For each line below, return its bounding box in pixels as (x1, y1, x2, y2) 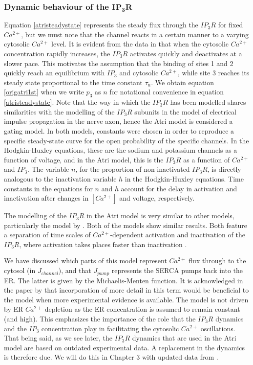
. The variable (27, 164, 69, 174)
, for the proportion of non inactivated (75, 164, 190, 174)
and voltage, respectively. (119, 193, 195, 203)
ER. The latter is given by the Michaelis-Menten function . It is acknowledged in (4, 275, 243, 285)
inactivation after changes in (4, 193, 89, 203)
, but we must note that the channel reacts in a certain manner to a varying (21, 29, 249, 39)
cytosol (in (4, 265, 36, 275)
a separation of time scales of (4, 229, 91, 240)
